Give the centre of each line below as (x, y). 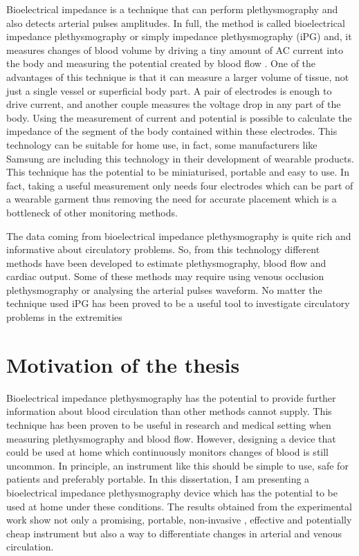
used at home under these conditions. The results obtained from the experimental (179, 506)
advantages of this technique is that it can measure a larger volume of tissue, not (178, 76)
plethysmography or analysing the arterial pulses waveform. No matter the (164, 289)
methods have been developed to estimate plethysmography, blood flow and (166, 262)
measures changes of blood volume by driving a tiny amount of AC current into (175, 49)
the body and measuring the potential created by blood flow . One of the (161, 63)
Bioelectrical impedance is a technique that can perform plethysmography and (172, 9)
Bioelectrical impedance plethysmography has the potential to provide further (171, 397)
